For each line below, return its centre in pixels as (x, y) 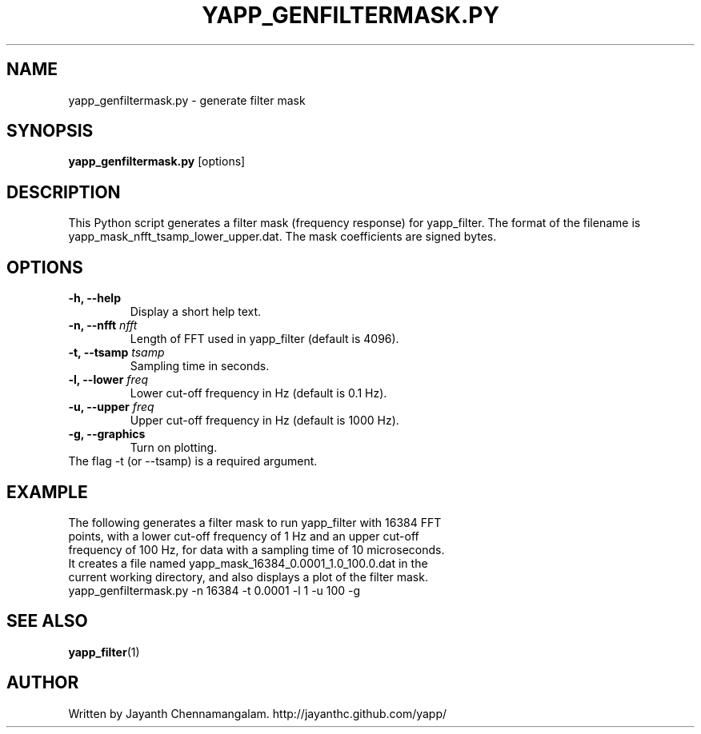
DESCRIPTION (64, 192)
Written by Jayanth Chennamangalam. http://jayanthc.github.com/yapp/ (258, 713)
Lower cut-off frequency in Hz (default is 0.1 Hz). (258, 393)
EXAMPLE (47, 492)
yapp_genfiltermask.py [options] (157, 162)
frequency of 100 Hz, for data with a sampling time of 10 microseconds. (256, 549)
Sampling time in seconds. (200, 366)
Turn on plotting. (174, 448)
